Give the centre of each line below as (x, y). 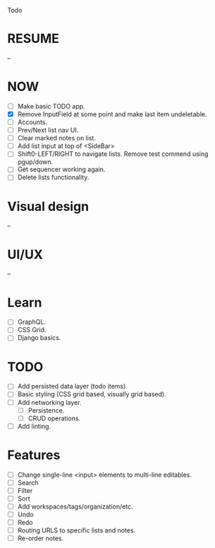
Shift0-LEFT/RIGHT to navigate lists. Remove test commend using (113, 154)
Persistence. (46, 410)
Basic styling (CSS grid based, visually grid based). (92, 394)
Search (28, 482)
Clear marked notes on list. (57, 138)
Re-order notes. (41, 538)
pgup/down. (35, 162)
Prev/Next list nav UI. (48, 130)
